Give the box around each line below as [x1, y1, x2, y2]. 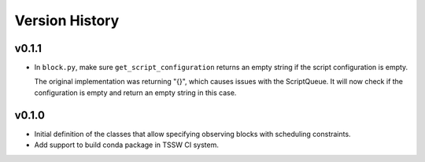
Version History [14, 12, 120, 29]
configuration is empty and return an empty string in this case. [34, 87, 237, 98]
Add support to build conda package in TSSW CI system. [34, 140, 220, 149]
